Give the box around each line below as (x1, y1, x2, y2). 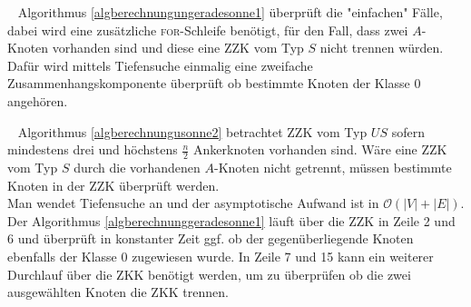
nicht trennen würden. (319, 38, 444, 57)
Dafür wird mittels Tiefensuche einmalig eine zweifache (7, 55, 313, 74)
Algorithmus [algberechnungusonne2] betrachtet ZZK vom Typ (17, 122, 368, 141)
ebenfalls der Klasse (7, 246, 117, 265)
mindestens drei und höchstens (7, 140, 178, 159)
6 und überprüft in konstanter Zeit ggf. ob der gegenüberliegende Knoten (7, 229, 414, 248)
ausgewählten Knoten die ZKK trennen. (7, 282, 229, 302)
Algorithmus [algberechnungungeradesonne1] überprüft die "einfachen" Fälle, (17, 3, 443, 21)
